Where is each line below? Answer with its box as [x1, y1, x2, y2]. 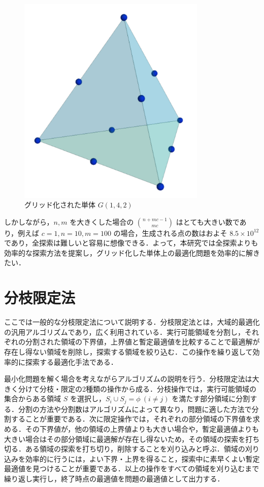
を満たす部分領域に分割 [172, 393, 250, 404]
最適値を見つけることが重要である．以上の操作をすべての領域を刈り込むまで [4, 463, 259, 474]
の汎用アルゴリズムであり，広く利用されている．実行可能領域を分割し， [4, 326, 245, 337]
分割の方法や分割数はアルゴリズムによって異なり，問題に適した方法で [18, 403, 252, 414]
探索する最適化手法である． [25, 356, 118, 367]
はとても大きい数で [176, 216, 240, 227]
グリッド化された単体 [24, 199, 95, 210]
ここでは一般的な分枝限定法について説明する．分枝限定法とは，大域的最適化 [4, 317, 260, 327]
